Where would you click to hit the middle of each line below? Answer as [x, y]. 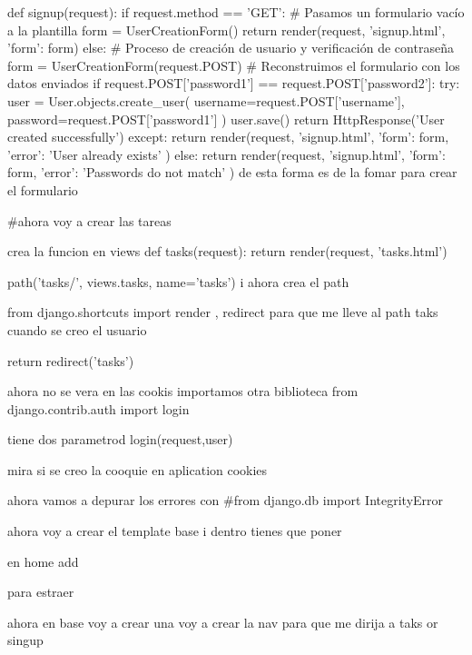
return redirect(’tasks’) [71, 360]
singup [25, 640]
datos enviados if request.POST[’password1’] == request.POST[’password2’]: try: [234, 83]
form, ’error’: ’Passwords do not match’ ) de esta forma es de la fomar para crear [232, 172]
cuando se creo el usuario [77, 329]
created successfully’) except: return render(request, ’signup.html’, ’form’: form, [228, 137]
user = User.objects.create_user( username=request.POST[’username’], [206, 100]
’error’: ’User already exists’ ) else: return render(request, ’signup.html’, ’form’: [226, 154]
